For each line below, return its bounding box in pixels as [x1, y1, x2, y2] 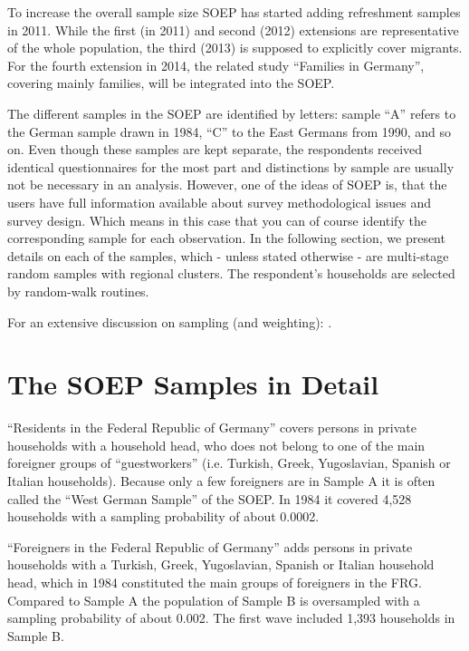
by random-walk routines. [7, 281, 149, 300]
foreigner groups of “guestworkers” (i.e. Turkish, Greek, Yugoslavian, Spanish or [7, 453, 451, 472]
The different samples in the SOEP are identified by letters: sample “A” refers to [7, 103, 456, 122]
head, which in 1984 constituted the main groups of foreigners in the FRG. [7, 572, 422, 591]
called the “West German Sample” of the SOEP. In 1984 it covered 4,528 [7, 489, 412, 508]
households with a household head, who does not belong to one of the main [7, 435, 426, 454]
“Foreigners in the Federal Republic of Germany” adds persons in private [7, 537, 413, 556]
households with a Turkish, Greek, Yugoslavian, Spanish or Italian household [7, 555, 435, 574]
